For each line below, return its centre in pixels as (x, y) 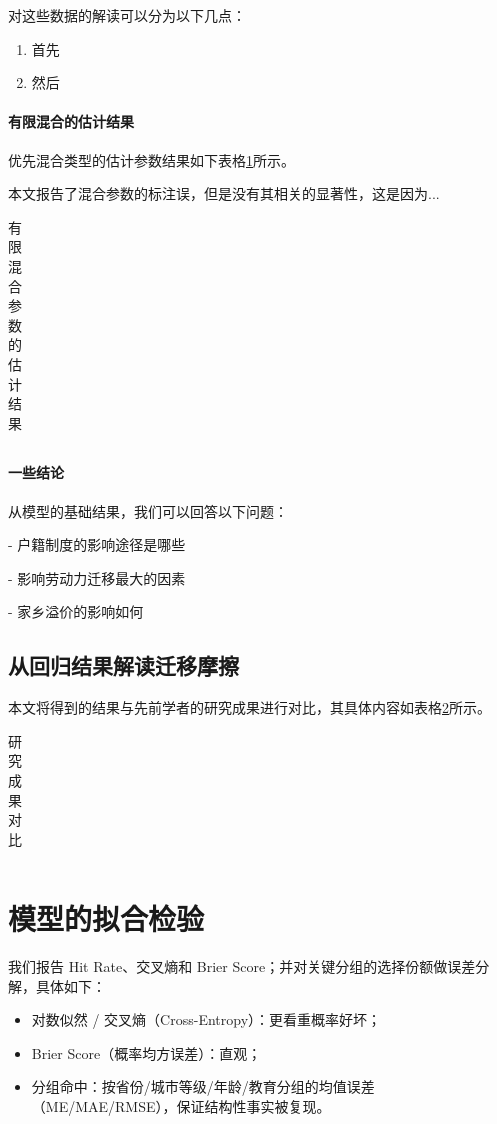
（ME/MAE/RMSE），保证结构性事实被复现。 (181, 1105)
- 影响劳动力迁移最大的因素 (97, 577)
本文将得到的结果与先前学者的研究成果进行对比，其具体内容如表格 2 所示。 (249, 707)
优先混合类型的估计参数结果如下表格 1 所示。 (151, 159)
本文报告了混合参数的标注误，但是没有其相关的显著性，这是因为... (224, 193)
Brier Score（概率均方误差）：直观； (146, 1052)
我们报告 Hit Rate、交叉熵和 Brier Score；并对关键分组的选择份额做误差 (242, 965)
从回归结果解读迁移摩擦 (123, 665)
